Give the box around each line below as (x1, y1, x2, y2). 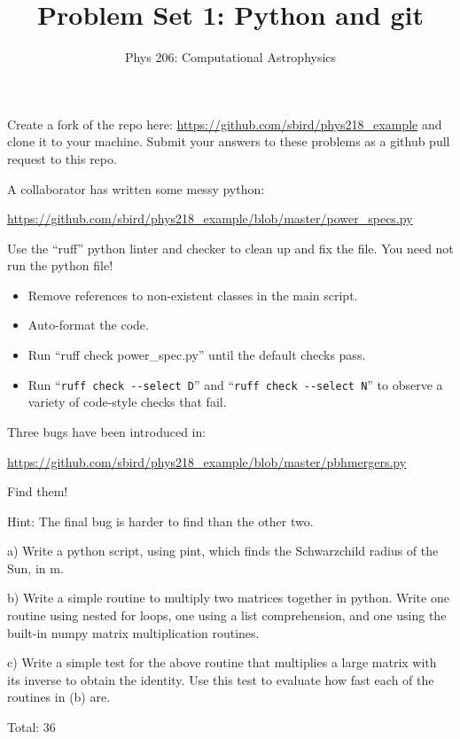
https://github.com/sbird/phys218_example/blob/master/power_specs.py (7, 209, 413, 228)
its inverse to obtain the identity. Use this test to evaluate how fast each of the (7, 670, 434, 688)
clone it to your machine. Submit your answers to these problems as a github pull (7, 132, 450, 151)
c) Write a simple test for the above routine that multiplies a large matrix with (7, 653, 437, 672)
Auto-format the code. (27, 315, 149, 334)
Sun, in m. (7, 558, 64, 577)
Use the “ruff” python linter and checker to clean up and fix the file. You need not (7, 238, 454, 257)
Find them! (7, 482, 68, 501)
